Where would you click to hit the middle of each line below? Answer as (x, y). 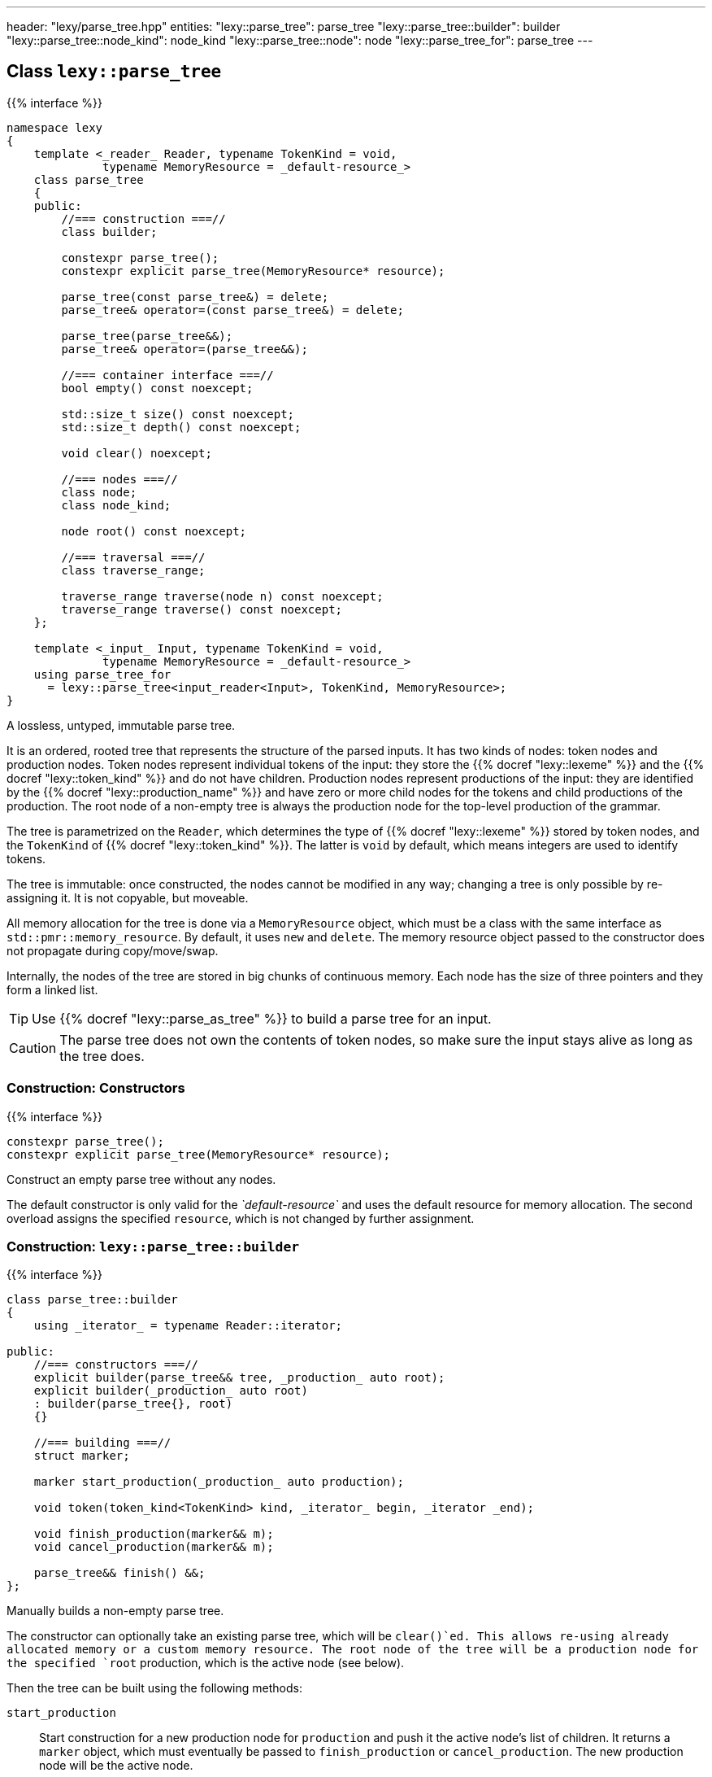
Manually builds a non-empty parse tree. (115, 1611)
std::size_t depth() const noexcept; (181, 427)
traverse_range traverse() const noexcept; (202, 609)
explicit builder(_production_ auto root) (171, 1391)
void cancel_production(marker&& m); (154, 1547)
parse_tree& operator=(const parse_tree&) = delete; (232, 310)
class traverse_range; (133, 570)
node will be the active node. (116, 1766)
